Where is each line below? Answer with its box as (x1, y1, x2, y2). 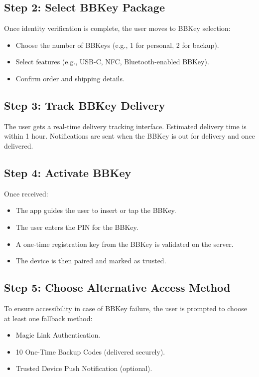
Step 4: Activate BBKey (4, 165, 131, 180)
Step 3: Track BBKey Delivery (4, 97, 165, 113)
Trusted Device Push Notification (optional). (15, 363, 152, 374)
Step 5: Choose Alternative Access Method (4, 280, 231, 295)
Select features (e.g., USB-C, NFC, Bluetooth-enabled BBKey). (15, 56, 209, 67)
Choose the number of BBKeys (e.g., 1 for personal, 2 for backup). (15, 39, 219, 50)
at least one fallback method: (4, 313, 93, 323)
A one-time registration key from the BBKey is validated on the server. (15, 238, 234, 249)
